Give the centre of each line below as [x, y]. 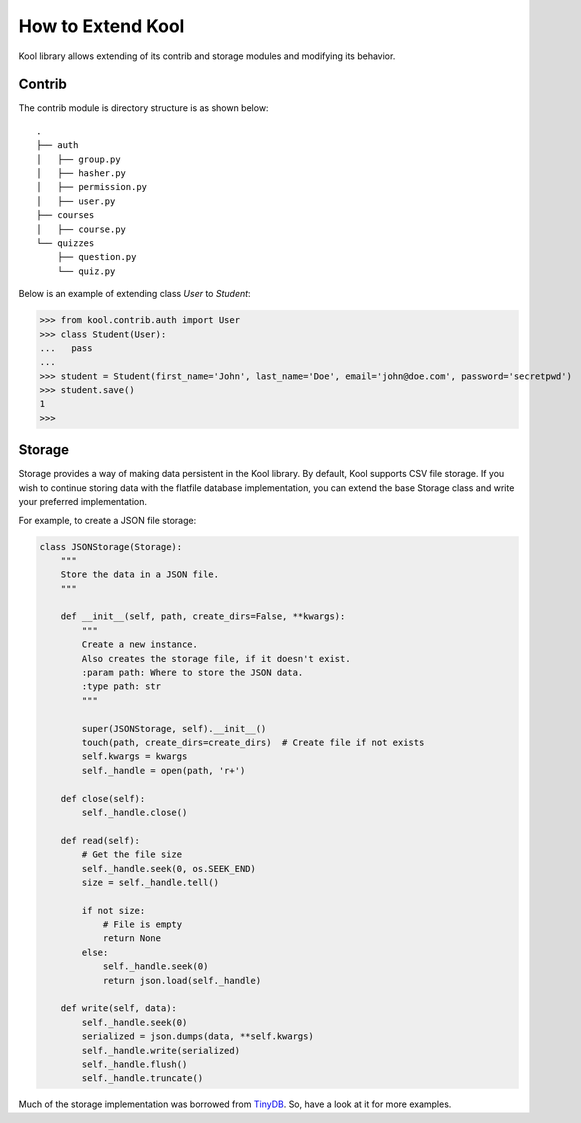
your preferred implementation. [83, 502]
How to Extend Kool [101, 26]
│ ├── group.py [78, 159]
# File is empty [142, 924]
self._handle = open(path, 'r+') [163, 770]
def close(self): [103, 798]
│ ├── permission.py [92, 187]
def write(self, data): [118, 1008]
